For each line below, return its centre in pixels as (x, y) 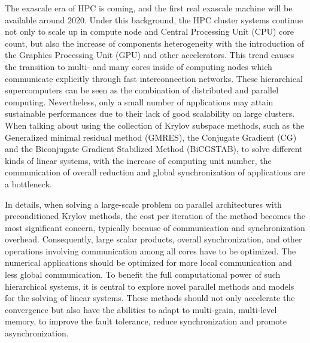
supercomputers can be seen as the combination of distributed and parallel (142, 90)
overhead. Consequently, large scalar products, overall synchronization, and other (154, 239)
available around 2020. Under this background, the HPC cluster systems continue (154, 19)
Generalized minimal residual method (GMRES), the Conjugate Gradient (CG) (151, 137)
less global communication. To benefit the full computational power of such (143, 274)
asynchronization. (37, 333)
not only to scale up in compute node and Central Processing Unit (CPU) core (149, 31)
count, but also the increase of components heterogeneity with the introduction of (155, 43)
